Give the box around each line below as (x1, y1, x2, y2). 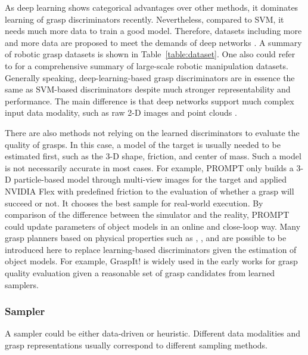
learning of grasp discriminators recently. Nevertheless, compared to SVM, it (5, 13, 284, 25)
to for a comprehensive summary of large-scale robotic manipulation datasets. (5, 59, 288, 72)
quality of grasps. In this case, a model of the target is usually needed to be (5, 138, 281, 150)
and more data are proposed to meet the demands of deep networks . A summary (5, 36, 302, 48)
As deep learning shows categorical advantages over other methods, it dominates (5, 1, 298, 13)
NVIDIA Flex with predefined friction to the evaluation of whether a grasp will (5, 184, 294, 197)
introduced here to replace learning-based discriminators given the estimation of (5, 243, 297, 255)
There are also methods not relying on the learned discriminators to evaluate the (5, 126, 300, 138)
